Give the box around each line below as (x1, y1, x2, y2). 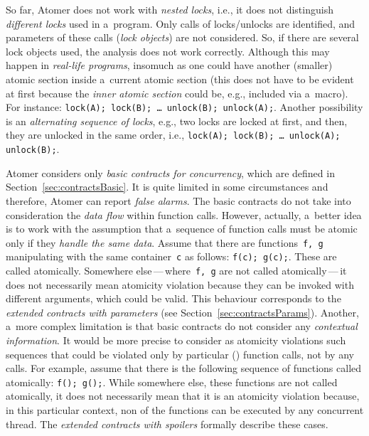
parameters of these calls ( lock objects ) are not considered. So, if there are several (6, 30, 359, 45)
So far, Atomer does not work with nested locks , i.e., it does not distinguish (6, 2, 333, 16)
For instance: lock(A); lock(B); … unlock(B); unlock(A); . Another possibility (6, 100, 363, 115)
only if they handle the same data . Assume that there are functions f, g (6, 235, 323, 250)
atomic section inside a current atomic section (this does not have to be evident (6, 71, 354, 86)
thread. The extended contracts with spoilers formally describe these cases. (6, 416, 328, 431)
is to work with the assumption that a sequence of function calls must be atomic (6, 221, 358, 236)
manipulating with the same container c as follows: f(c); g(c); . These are (6, 249, 337, 264)
